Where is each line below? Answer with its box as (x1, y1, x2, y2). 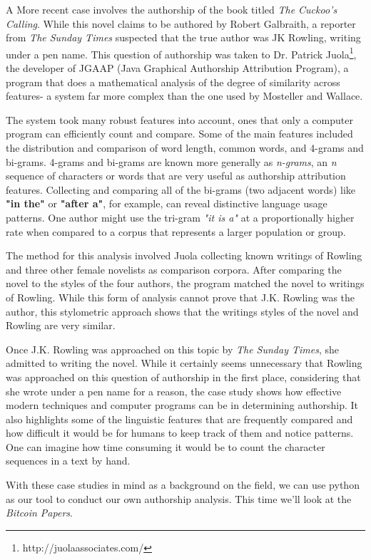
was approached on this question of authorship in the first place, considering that (6, 369, 361, 384)
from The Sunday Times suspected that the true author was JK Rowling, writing (6, 30, 361, 45)
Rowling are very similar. (6, 318, 116, 333)
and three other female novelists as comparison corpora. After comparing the (6, 261, 342, 276)
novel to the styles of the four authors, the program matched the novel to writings (6, 276, 365, 291)
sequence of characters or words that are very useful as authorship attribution (6, 168, 346, 183)
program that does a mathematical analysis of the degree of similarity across (6, 74, 340, 89)
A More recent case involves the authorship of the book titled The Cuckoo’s (6, 2, 337, 16)
